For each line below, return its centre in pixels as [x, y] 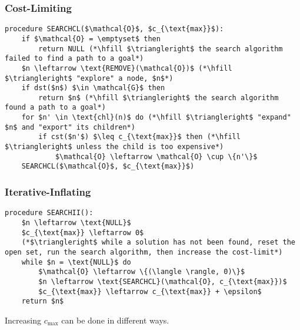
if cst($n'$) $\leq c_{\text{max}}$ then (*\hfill [139, 137]
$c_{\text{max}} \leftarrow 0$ [83, 232]
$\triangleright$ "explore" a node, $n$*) [89, 78]
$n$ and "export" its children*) [70, 127]
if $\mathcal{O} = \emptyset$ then [91, 39]
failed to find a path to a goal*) [74, 59]
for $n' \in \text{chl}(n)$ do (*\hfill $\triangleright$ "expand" [156, 118]
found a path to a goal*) [55, 108]
